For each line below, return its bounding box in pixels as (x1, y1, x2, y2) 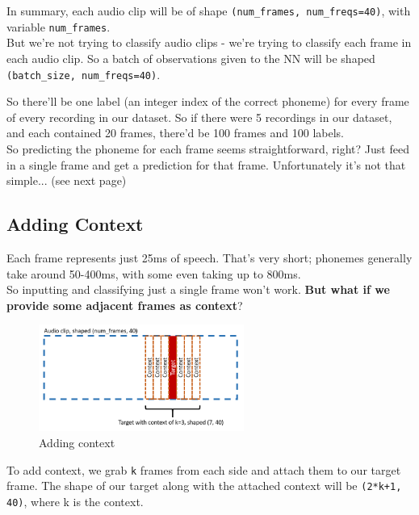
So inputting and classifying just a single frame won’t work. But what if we (6, 281, 390, 298)
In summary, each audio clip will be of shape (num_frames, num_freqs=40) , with (6, 2, 411, 19)
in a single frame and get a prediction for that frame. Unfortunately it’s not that (6, 156, 406, 173)
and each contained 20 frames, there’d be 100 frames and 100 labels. (6, 124, 344, 141)
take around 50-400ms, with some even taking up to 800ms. (6, 265, 301, 282)
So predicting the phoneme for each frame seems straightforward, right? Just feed (6, 140, 409, 157)
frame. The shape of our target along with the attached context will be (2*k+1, (6, 477, 402, 494)
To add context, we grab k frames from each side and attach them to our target (6, 461, 401, 478)
